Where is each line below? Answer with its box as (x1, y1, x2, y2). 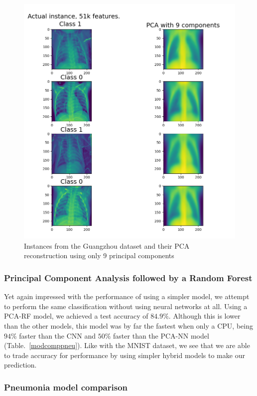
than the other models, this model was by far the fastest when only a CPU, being (4, 320, 253, 331)
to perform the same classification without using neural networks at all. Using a (4, 301, 248, 311)
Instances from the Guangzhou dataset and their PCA (24, 240, 190, 251)
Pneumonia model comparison (4, 381, 128, 393)
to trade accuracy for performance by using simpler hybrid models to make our (4, 350, 245, 360)
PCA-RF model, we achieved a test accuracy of (4, 311, 148, 321)
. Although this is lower (168, 311, 241, 321)
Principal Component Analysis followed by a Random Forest (4, 271, 253, 284)
